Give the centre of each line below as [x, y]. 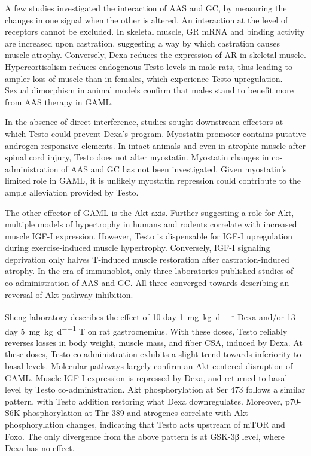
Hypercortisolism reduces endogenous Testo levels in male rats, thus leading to [149, 66]
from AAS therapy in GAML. [59, 101]
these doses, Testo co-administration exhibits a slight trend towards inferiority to [153, 354]
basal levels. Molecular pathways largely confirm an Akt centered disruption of [149, 365]
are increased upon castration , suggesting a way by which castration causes [142, 43]
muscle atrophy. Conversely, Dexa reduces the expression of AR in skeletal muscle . [155, 55]
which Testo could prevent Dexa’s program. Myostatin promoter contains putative [155, 133]
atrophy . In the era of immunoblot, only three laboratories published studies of [149, 271]
